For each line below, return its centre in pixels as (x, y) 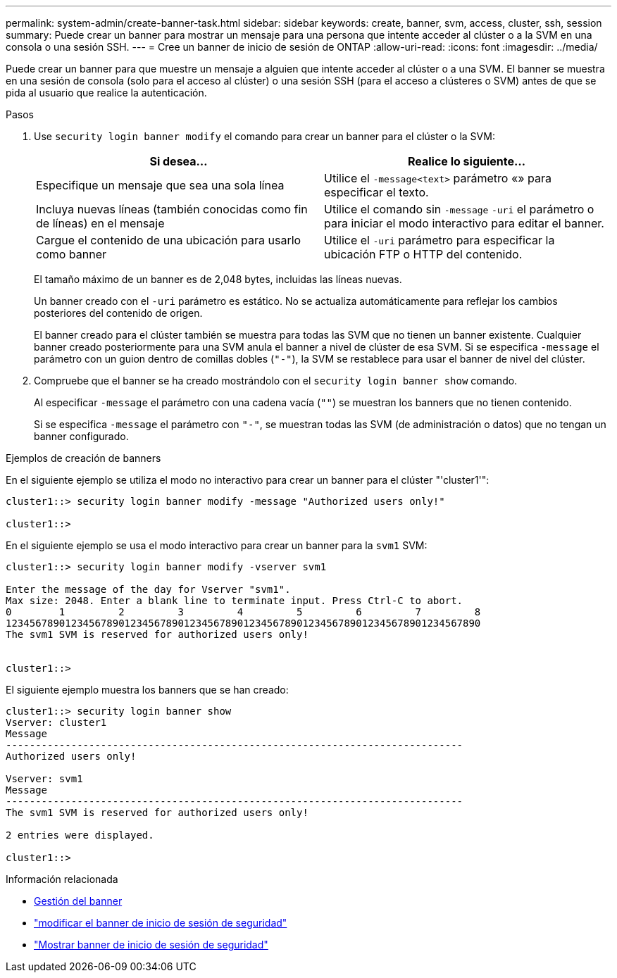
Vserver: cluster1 (56, 722)
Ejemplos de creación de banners (83, 458)
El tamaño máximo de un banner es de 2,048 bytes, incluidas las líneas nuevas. (218, 279)
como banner (71, 254)
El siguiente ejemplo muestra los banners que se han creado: (147, 690)
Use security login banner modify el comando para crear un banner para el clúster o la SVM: (264, 136)
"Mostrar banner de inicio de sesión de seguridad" (151, 945)
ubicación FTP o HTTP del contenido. (423, 254)
